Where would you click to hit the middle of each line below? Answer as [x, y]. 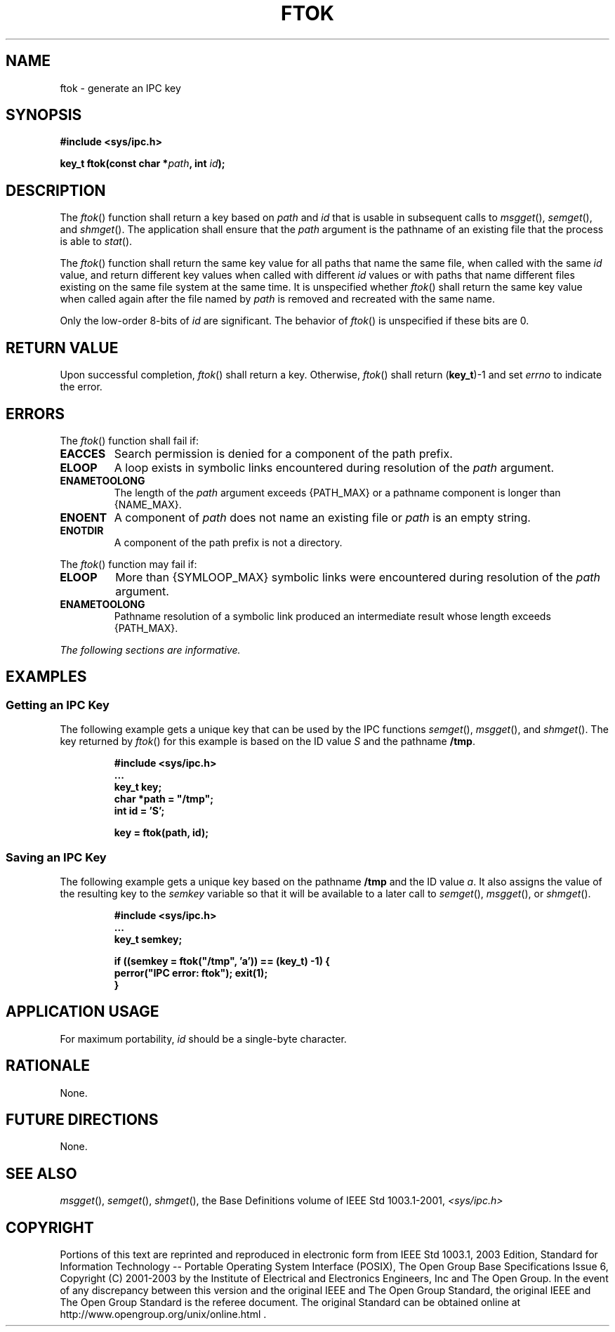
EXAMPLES [46, 677]
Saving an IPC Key [56, 857]
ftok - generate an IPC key [120, 88]
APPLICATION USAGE [82, 1012]
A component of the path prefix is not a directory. [228, 542]
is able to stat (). [96, 242]
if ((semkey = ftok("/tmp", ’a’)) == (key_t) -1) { [222, 961]
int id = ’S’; [139, 811]
